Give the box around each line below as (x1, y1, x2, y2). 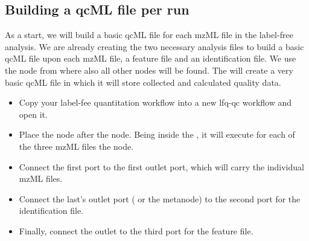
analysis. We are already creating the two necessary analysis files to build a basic (5, 40, 304, 53)
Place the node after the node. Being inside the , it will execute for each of (19, 128, 295, 141)
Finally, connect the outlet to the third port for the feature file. (19, 224, 253, 237)
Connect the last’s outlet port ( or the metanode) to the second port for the (19, 192, 301, 205)
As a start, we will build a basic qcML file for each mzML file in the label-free (5, 28, 293, 41)
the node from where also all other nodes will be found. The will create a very (5, 63, 293, 76)
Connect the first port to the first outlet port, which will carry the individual (19, 160, 304, 173)
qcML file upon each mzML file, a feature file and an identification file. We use (5, 52, 296, 65)
